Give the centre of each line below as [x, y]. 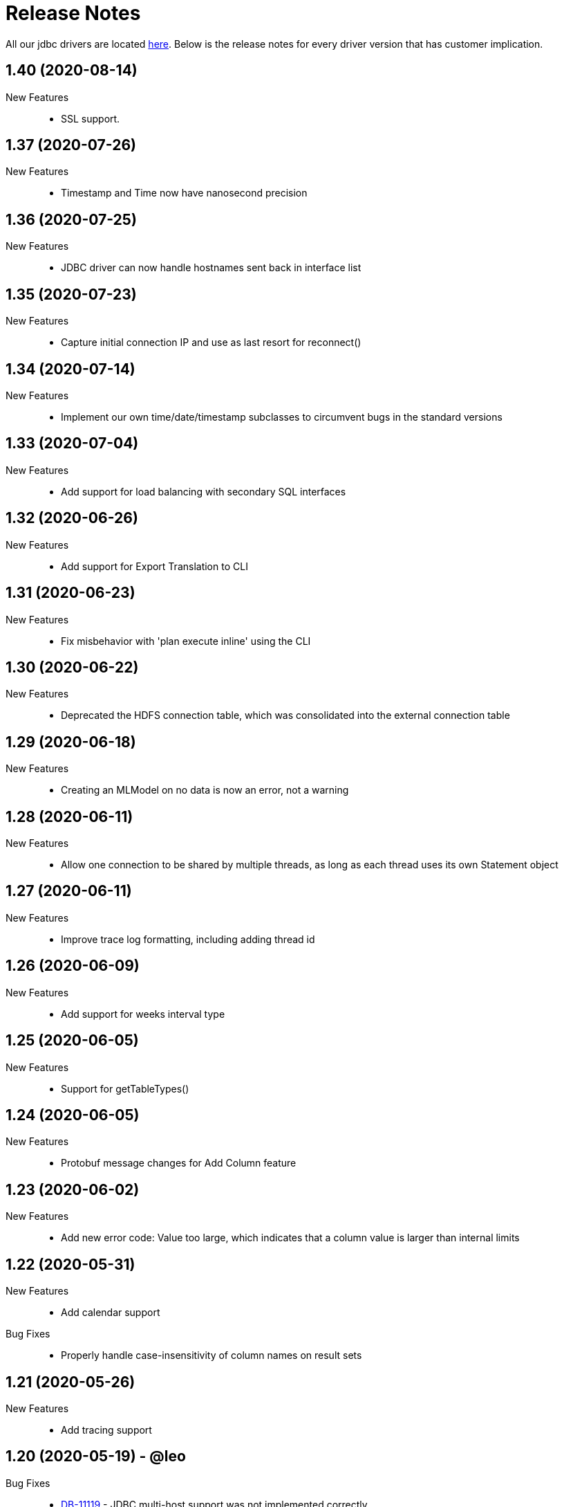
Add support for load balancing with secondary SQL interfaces [204, 491]
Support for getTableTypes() [125, 1088]
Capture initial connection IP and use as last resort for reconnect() [211, 342]
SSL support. [91, 118]
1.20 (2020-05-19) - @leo [96, 1456]
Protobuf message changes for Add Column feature [179, 1163]
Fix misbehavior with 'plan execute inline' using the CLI [186, 641]
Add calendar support [111, 1313]
